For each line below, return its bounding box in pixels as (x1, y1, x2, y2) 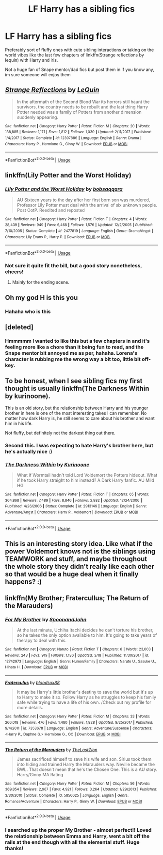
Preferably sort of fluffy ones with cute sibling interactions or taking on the (5, 47, 154, 52)
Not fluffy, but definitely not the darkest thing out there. (5, 430, 115, 436)
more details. (16, 704, 44, 710)
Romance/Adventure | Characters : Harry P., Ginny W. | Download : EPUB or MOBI (5, 799, 142, 804)
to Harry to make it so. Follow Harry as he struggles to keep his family (16, 694, 157, 700)
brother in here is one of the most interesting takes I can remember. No (5, 410, 147, 416)
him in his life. (5, 420, 33, 426)
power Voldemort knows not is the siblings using (5, 547, 156, 555)
